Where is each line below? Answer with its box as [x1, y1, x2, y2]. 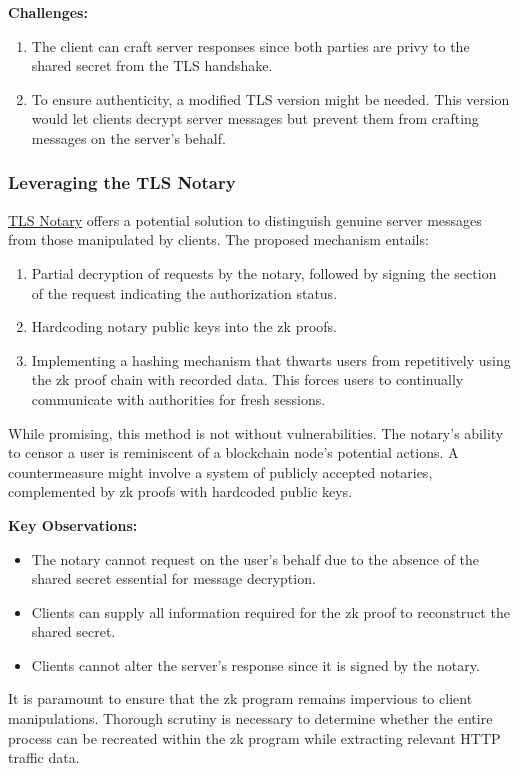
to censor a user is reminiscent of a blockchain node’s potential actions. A [8, 442, 459, 463]
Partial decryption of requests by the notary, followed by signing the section [31, 262, 497, 283]
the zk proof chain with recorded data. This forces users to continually [31, 369, 464, 390]
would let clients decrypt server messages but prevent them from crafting [31, 108, 479, 129]
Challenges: [8, 2, 88, 22]
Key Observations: [8, 514, 138, 535]
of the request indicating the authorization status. [31, 282, 338, 303]
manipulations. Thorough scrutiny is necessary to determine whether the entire [8, 708, 493, 729]
